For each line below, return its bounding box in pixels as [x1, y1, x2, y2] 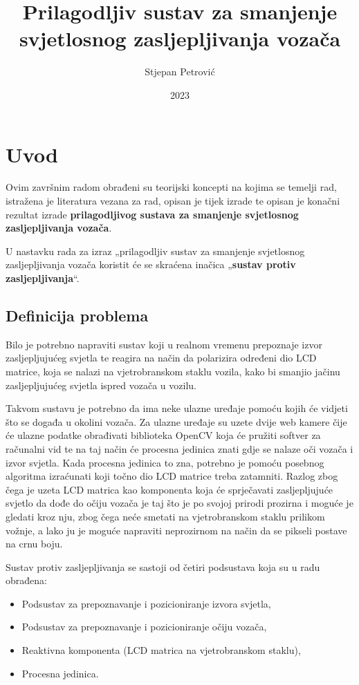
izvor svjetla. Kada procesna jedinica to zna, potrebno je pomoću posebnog [6, 455, 324, 469]
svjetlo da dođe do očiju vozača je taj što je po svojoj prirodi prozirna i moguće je [6, 496, 353, 510]
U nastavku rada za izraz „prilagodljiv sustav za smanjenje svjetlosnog [6, 243, 305, 258]
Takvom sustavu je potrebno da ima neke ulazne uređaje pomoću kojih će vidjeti [6, 401, 348, 415]
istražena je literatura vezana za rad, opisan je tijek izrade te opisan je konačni [6, 194, 340, 208]
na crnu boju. [6, 536, 63, 551]
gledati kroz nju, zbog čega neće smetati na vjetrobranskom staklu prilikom [6, 509, 325, 523]
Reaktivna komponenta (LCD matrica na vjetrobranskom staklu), [21, 643, 301, 657]
